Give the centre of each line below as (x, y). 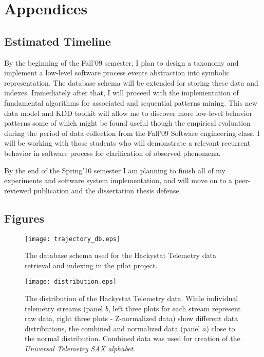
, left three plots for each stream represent (174, 308)
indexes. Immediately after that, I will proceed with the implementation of (121, 93)
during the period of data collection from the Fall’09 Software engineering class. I (132, 133)
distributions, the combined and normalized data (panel (112, 328)
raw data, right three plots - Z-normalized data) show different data (131, 318)
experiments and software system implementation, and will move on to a (118, 180)
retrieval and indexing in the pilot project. (91, 265)
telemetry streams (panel (64, 308)
